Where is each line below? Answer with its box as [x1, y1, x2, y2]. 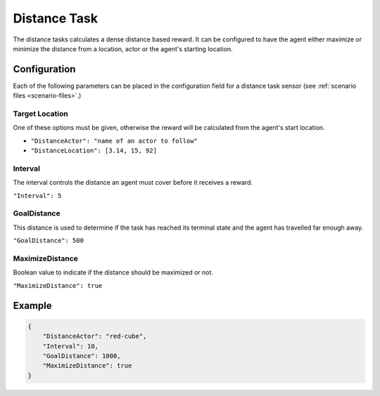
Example [13, 299, 52, 312]
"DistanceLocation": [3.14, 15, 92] [30, 147, 158, 154]
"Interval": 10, [42, 342, 99, 350]
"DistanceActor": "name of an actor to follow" [30, 137, 198, 145]
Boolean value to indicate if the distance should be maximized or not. [13, 268, 214, 277]
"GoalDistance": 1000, [42, 352, 121, 359]
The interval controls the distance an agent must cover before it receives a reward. [13, 178, 253, 187]
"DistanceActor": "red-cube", [42, 332, 147, 341]
